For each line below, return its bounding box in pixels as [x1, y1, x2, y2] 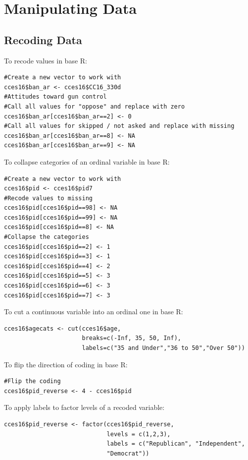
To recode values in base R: [4, 55, 87, 65]
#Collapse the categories [4, 233, 89, 241]
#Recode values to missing [4, 194, 93, 202]
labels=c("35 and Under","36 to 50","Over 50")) [82, 345, 245, 352]
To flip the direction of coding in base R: [4, 359, 128, 369]
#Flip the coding [4, 378, 61, 385]
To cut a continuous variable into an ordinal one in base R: [4, 306, 183, 317]
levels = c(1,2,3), [106, 430, 171, 438]
